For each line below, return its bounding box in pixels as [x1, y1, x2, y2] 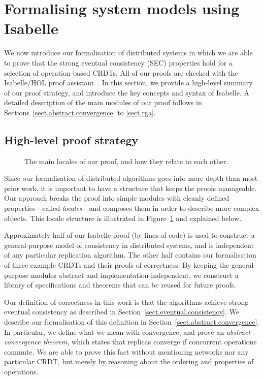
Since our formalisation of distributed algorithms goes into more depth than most [4, 173, 258, 183]
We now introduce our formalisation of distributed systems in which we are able [4, 47, 253, 58]
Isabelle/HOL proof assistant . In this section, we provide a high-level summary [4, 77, 253, 88]
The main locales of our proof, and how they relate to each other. [24, 155, 228, 166]
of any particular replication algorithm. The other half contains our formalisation [4, 249, 256, 260]
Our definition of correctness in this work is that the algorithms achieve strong [4, 296, 249, 307]
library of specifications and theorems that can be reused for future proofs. [4, 279, 237, 290]
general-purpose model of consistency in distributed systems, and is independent [4, 239, 254, 250]
